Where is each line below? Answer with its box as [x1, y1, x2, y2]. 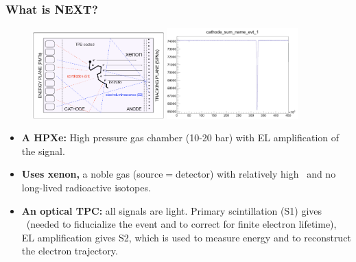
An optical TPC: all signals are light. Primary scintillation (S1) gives [21, 203, 322, 217]
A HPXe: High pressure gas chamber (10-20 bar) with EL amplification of [21, 130, 340, 145]
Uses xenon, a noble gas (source [21, 167, 163, 181]
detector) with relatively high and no [176, 167, 336, 181]
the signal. [21, 143, 65, 158]
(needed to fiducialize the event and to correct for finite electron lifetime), [26, 217, 337, 231]
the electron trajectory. [21, 243, 118, 258]
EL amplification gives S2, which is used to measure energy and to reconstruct [21, 230, 351, 244]
